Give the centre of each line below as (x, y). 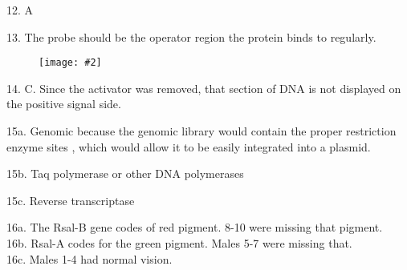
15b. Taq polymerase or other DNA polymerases (125, 173)
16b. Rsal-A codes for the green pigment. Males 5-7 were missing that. (179, 243)
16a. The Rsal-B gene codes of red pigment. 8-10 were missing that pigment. (195, 227)
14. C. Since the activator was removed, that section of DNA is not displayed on (204, 88)
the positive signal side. (64, 104)
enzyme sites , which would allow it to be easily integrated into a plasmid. (189, 146)
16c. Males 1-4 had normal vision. (90, 258)
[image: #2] (70, 63)
